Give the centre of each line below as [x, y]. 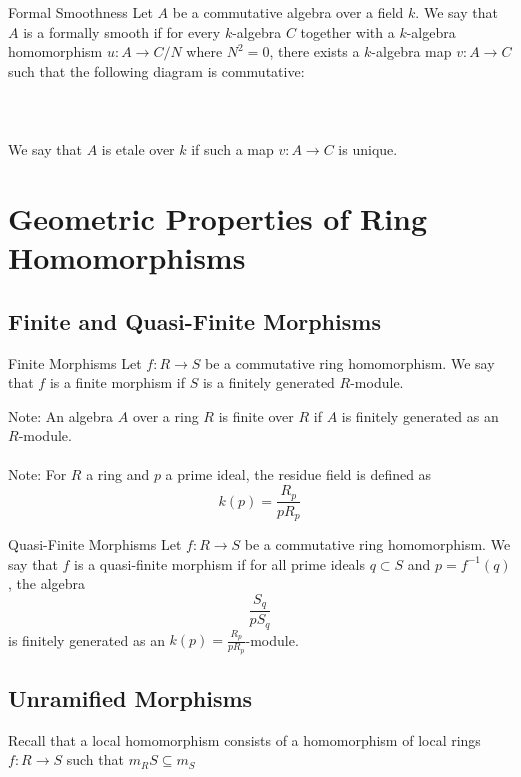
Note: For [37, 474]
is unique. [368, 149]
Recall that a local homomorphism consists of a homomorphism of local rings [244, 739]
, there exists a [314, 51]
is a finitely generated [268, 382]
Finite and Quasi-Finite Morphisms [194, 320]
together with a [347, 31]
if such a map [232, 149]
